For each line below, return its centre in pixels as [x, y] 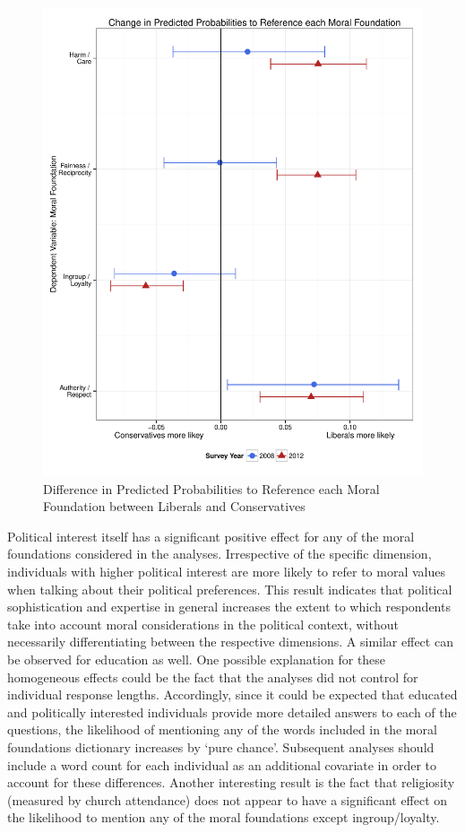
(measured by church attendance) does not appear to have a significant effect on [228, 799]
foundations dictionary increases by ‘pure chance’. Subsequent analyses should [221, 747]
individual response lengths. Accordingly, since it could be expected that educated [232, 694]
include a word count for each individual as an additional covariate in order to [222, 764]
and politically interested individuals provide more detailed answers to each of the [232, 712]
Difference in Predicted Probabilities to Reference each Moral [211, 488]
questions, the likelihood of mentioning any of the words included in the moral [222, 729]
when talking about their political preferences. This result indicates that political [230, 589]
